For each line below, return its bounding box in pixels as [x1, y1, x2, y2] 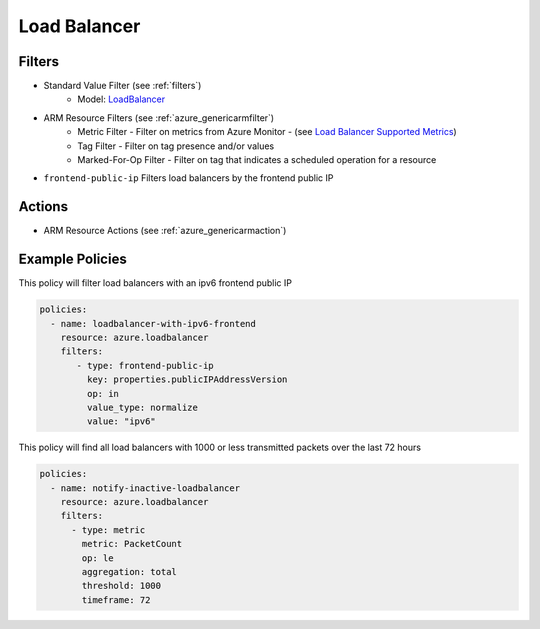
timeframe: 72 [81, 594, 151, 605]
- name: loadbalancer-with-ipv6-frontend [50, 318, 257, 329]
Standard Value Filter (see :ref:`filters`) [43, 80, 202, 92]
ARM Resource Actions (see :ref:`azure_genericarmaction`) [43, 225, 287, 237]
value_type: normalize [86, 401, 199, 413]
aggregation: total [81, 566, 177, 578]
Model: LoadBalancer [77, 93, 165, 105]
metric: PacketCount [81, 538, 183, 550]
